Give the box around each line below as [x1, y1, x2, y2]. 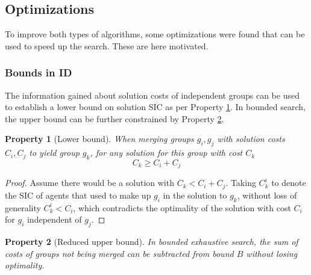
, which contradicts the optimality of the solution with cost [73, 201, 291, 214]
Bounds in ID [5, 65, 72, 80]
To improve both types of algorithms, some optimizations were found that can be [5, 28, 305, 40]
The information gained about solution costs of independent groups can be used [5, 88, 300, 101]
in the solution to [163, 188, 227, 201]
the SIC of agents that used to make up [5, 188, 151, 201]
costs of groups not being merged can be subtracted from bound [5, 247, 234, 259]
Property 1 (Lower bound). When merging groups [5, 132, 194, 145]
